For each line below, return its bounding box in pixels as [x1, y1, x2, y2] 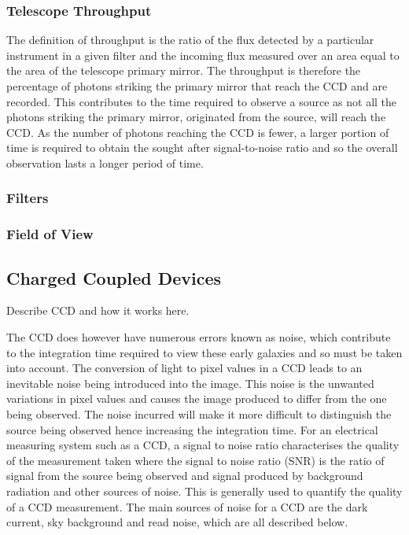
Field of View [6, 224, 94, 244]
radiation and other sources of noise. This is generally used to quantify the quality [6, 482, 403, 499]
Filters [6, 188, 49, 208]
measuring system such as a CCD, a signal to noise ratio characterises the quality [6, 437, 400, 453]
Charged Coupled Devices [6, 265, 222, 290]
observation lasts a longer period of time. [6, 154, 204, 171]
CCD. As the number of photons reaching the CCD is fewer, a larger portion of [6, 124, 389, 140]
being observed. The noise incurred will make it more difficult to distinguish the [6, 406, 392, 422]
